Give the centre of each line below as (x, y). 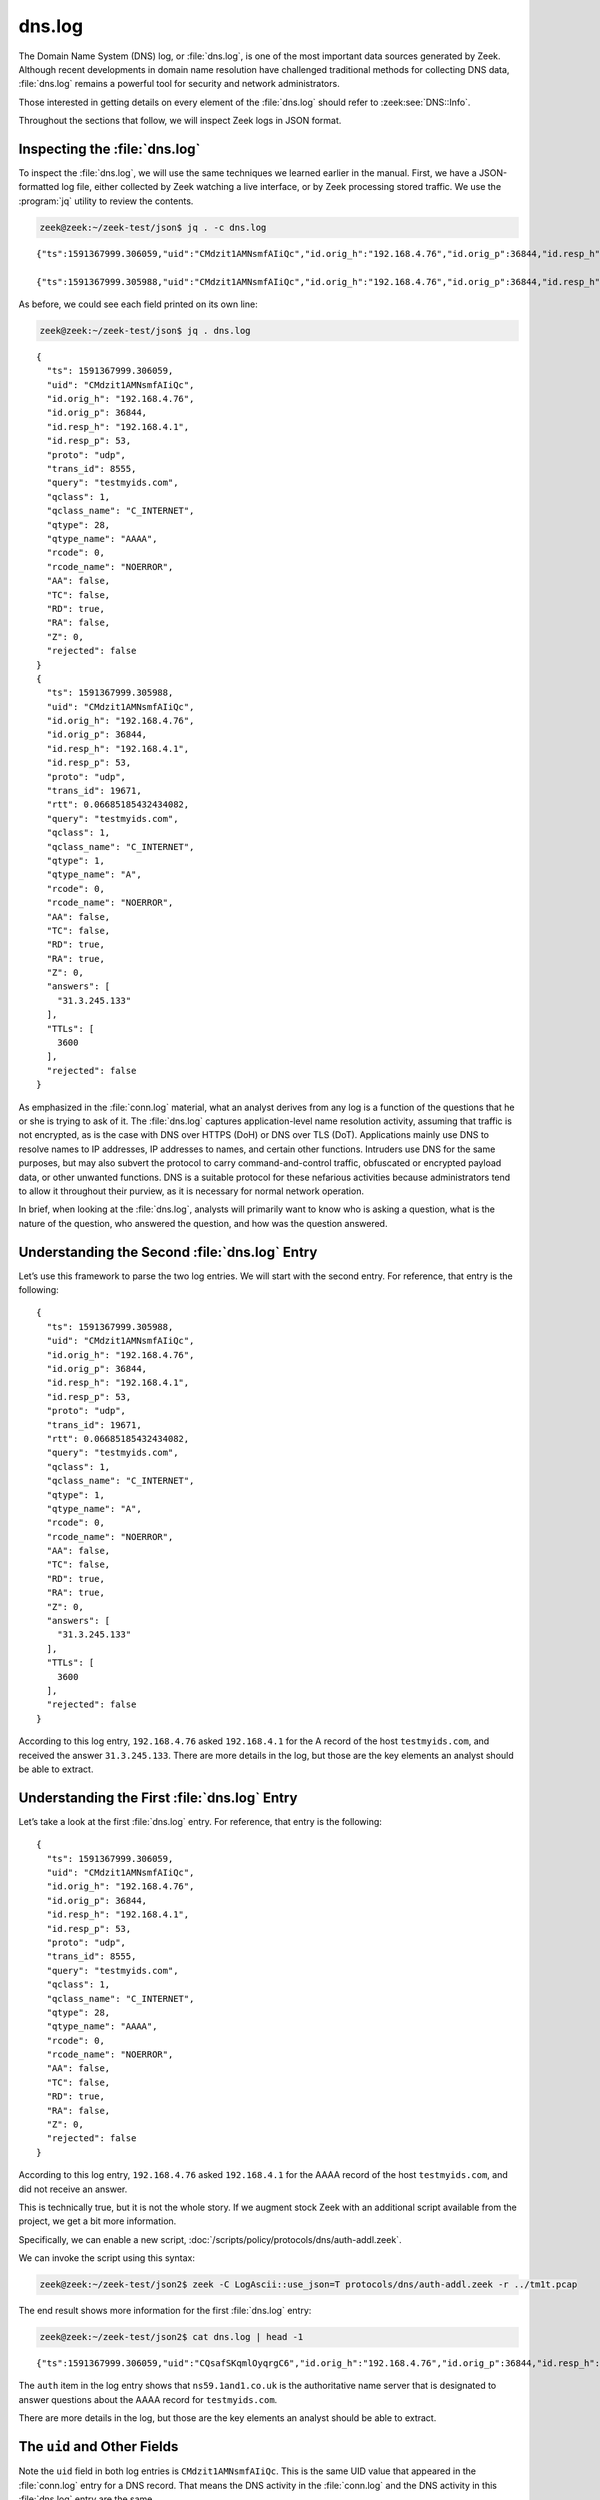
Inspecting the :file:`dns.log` (109, 148)
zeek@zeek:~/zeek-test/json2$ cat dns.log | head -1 (171, 2337)
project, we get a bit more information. (97, 2221)
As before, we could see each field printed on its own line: (138, 304)
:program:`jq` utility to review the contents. (106, 201)
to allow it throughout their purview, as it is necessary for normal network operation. (191, 1191)
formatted (39, 187)
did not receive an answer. (73, 2189)
